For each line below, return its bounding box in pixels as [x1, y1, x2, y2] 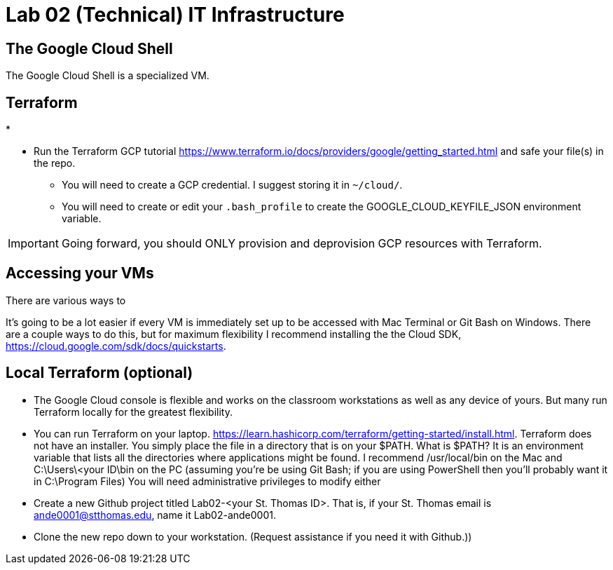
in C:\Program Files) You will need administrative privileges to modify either [34, 475, 381, 487]
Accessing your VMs [6, 264, 154, 283]
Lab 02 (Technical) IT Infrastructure [6, 3, 345, 27]
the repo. [34, 157, 76, 170]
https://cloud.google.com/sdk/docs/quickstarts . [6, 339, 226, 352]
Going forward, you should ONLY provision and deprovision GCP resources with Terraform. [61, 236, 542, 251]
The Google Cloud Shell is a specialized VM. [6, 69, 209, 82]
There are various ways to [6, 294, 126, 306]
